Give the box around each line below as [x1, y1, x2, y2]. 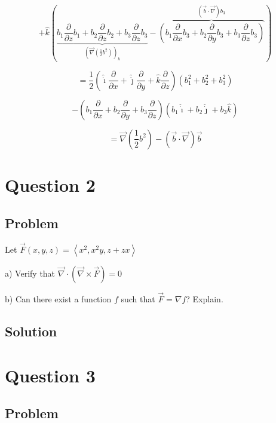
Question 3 [5, 363, 96, 387]
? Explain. [186, 292, 223, 305]
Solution [5, 321, 57, 340]
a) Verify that [5, 266, 56, 279]
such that [121, 292, 155, 305]
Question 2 [5, 173, 96, 197]
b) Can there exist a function [5, 292, 112, 305]
